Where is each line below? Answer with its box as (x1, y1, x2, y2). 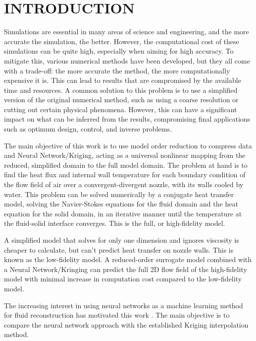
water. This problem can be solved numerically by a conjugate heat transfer (4, 189, 234, 199)
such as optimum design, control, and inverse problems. (4, 124, 172, 134)
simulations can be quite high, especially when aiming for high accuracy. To (4, 46, 234, 56)
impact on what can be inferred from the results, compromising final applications (4, 114, 251, 124)
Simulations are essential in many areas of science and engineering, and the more (4, 26, 249, 37)
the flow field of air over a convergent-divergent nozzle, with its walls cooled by (4, 179, 244, 190)
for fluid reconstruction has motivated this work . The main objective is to (4, 310, 230, 320)
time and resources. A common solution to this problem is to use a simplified (4, 84, 238, 95)
